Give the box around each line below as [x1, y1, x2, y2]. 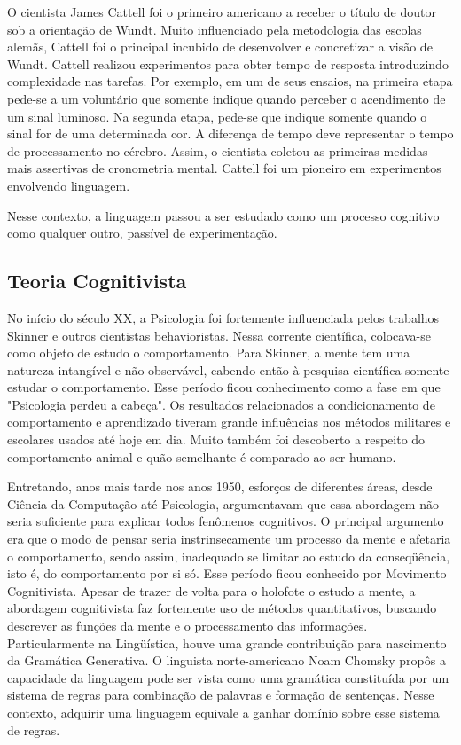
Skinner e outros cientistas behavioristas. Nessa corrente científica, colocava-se [7, 325, 431, 344]
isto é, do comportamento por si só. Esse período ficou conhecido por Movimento [7, 564, 447, 583]
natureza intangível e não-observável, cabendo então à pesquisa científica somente [7, 360, 449, 379]
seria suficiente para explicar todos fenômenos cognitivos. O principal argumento [7, 512, 444, 530]
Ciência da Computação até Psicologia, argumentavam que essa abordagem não [7, 494, 439, 513]
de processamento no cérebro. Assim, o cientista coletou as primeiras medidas [7, 141, 428, 160]
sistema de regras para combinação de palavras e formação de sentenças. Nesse [7, 686, 434, 704]
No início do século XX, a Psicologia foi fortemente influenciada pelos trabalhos [7, 308, 440, 326]
